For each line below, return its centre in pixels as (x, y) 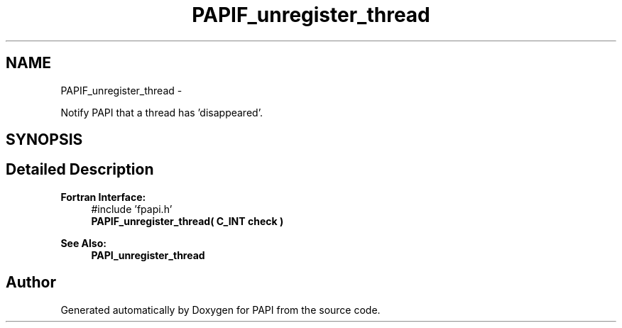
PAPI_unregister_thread (148, 255)
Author (31, 283)
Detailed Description (80, 170)
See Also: (83, 243)
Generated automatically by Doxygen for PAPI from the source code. (220, 310)
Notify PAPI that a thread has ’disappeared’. (162, 112)
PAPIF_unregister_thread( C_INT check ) (187, 221)
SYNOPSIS (44, 140)
